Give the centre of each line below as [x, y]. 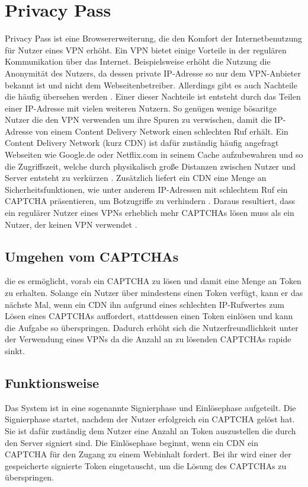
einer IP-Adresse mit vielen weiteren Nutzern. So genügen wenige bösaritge [141, 108]
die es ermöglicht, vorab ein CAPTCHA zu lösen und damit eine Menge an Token [153, 281]
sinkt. [15, 350]
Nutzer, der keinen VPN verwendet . [71, 224]
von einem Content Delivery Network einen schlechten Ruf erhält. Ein [162, 131]
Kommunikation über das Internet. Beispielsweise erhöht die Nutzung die [138, 61]
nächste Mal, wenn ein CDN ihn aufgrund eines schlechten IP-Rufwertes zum [145, 304]
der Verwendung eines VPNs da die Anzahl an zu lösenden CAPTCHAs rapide [148, 339]
